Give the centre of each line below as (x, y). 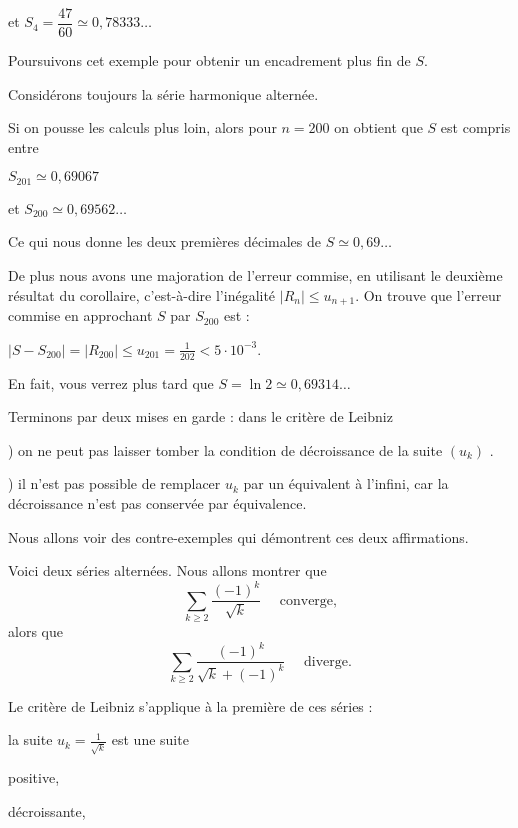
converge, (308, 600)
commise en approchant (80, 315)
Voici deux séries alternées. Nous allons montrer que (167, 570)
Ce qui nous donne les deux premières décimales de (165, 241)
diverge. (328, 661)
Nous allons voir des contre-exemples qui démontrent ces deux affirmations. (238, 536)
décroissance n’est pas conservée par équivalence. (157, 502)
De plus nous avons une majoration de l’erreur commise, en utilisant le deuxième (255, 275)
